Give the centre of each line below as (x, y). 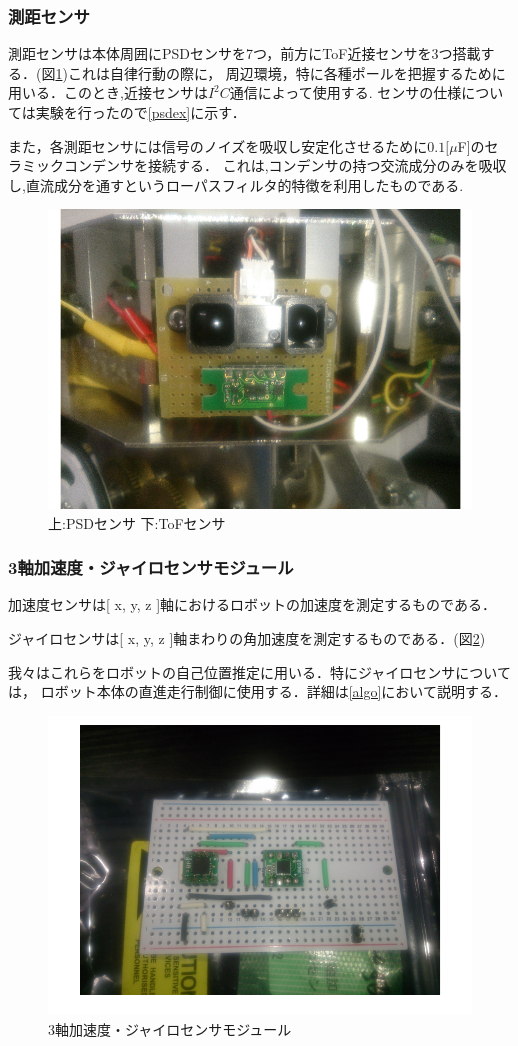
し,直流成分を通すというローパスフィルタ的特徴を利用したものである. (236, 184)
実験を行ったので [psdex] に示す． (140, 112)
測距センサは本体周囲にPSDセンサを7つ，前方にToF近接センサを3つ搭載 (244, 53)
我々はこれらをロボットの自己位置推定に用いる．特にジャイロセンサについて (259, 671)
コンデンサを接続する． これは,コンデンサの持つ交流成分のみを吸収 (285, 165)
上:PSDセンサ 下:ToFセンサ (137, 522)
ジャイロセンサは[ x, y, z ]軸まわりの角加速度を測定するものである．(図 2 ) (247, 637)
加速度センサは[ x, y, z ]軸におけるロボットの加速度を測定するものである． (252, 604)
